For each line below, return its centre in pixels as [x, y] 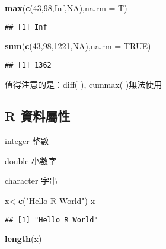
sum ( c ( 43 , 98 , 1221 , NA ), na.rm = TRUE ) [78, 46]
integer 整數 [27, 141]
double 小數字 [31, 160]
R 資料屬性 [38, 116]
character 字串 [31, 181]
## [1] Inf [26, 27]
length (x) [23, 239]
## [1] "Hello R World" [52, 220]
